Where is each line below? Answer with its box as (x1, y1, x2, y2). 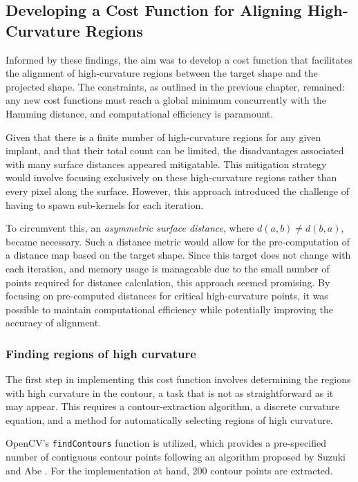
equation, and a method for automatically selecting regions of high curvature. (6, 412, 334, 427)
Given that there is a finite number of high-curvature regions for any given (6, 129, 321, 144)
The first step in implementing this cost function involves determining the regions (6, 372, 351, 387)
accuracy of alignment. (6, 315, 102, 330)
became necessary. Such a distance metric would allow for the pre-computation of (6, 234, 350, 248)
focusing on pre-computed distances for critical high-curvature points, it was (6, 288, 328, 303)
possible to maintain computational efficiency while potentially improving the (6, 302, 333, 316)
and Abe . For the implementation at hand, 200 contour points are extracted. (6, 463, 333, 477)
